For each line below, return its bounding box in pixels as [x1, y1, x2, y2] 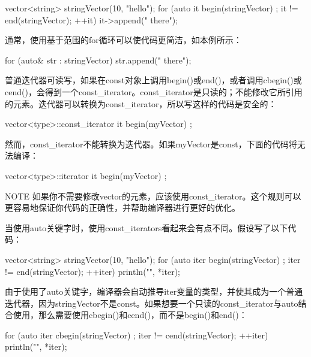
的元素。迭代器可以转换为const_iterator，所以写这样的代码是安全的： [5, 97, 277, 110]
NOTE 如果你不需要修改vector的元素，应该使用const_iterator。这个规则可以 [5, 189, 301, 202]
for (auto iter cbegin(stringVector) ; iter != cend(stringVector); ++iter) [5, 328, 268, 341]
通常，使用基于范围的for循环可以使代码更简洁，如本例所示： [5, 34, 242, 46]
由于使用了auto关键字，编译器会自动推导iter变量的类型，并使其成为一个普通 [5, 285, 303, 298]
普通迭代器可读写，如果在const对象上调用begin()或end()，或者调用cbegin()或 [5, 74, 302, 86]
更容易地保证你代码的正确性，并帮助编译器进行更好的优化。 [5, 201, 240, 214]
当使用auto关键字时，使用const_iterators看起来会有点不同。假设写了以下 [5, 221, 288, 234]
